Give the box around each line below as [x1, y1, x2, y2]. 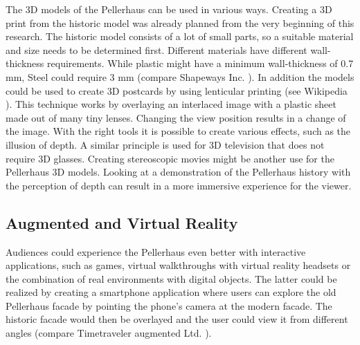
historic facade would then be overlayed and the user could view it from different [6, 312, 348, 326]
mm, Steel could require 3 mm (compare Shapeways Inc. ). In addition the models [6, 69, 354, 84]
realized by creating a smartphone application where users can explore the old [6, 285, 336, 299]
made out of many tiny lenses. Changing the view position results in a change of [6, 110, 346, 124]
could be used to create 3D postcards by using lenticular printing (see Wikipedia [6, 83, 348, 97]
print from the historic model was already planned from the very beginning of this [6, 15, 354, 30]
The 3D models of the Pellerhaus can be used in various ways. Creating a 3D [6, 2, 332, 16]
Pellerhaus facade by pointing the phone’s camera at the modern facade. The [6, 298, 332, 313]
